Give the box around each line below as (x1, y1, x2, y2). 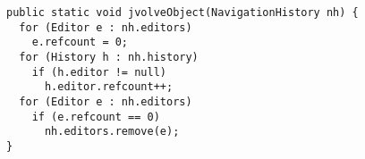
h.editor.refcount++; (44, 80, 174, 94)
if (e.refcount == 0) (31, 110, 160, 123)
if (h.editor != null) (31, 65, 166, 79)
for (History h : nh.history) (19, 50, 199, 63)
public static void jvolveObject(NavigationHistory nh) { (6, 6, 359, 19)
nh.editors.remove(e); (44, 125, 180, 138)
